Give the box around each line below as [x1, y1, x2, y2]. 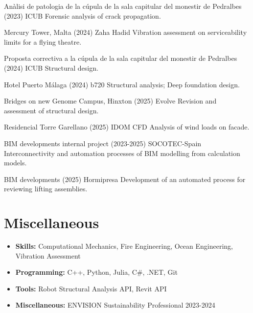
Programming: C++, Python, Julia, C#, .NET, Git [15, 267, 178, 277]
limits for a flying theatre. [4, 36, 82, 47]
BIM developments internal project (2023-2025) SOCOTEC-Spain [4, 138, 202, 148]
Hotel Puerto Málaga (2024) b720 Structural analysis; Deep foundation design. [4, 79, 240, 89]
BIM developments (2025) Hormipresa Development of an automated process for [4, 174, 246, 184]
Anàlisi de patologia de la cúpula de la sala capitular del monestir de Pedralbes [4, 1, 242, 11]
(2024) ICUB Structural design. [4, 62, 98, 73]
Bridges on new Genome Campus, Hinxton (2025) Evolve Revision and [4, 96, 217, 106]
